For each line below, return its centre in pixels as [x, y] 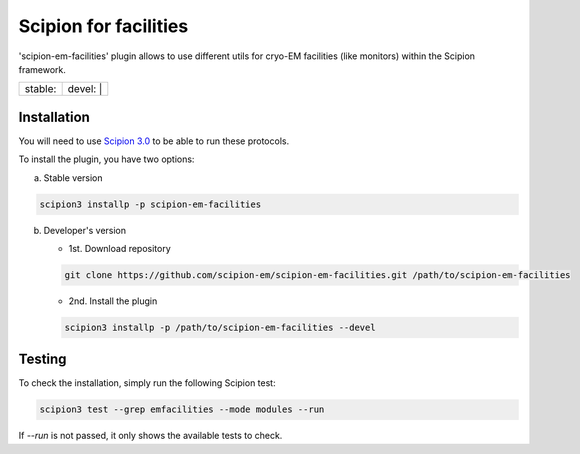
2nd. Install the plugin [113, 301]
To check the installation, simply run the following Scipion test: [147, 383]
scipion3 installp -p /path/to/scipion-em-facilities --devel [220, 327]
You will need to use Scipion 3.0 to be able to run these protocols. [154, 141]
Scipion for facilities [103, 26]
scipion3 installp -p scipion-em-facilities [150, 204]
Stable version [73, 177]
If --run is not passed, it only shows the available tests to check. [150, 436]
